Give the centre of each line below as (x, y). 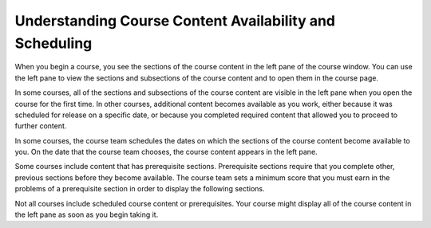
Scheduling (53, 43)
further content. (41, 126)
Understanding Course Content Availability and (175, 21)
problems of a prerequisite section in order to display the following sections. (140, 189)
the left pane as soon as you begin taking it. (87, 214)
